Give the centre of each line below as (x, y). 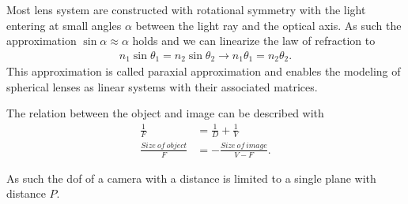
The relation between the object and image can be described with (165, 113)
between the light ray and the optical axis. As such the (268, 25)
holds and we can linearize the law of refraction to (254, 41)
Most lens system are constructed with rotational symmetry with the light (186, 9)
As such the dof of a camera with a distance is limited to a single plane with (191, 178)
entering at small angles (64, 25)
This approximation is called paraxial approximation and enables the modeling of (204, 71)
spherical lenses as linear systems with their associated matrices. (162, 86)
